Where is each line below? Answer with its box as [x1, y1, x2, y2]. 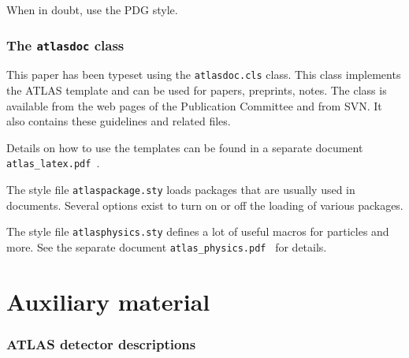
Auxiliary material [6, 285, 210, 317]
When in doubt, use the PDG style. [6, 2, 178, 17]
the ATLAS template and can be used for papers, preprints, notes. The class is [6, 82, 387, 99]
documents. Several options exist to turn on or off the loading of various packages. [6, 196, 403, 213]
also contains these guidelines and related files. [6, 113, 231, 129]
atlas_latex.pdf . [6, 155, 100, 171]
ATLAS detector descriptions [6, 334, 196, 353]
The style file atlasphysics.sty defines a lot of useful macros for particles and [6, 223, 389, 240]
